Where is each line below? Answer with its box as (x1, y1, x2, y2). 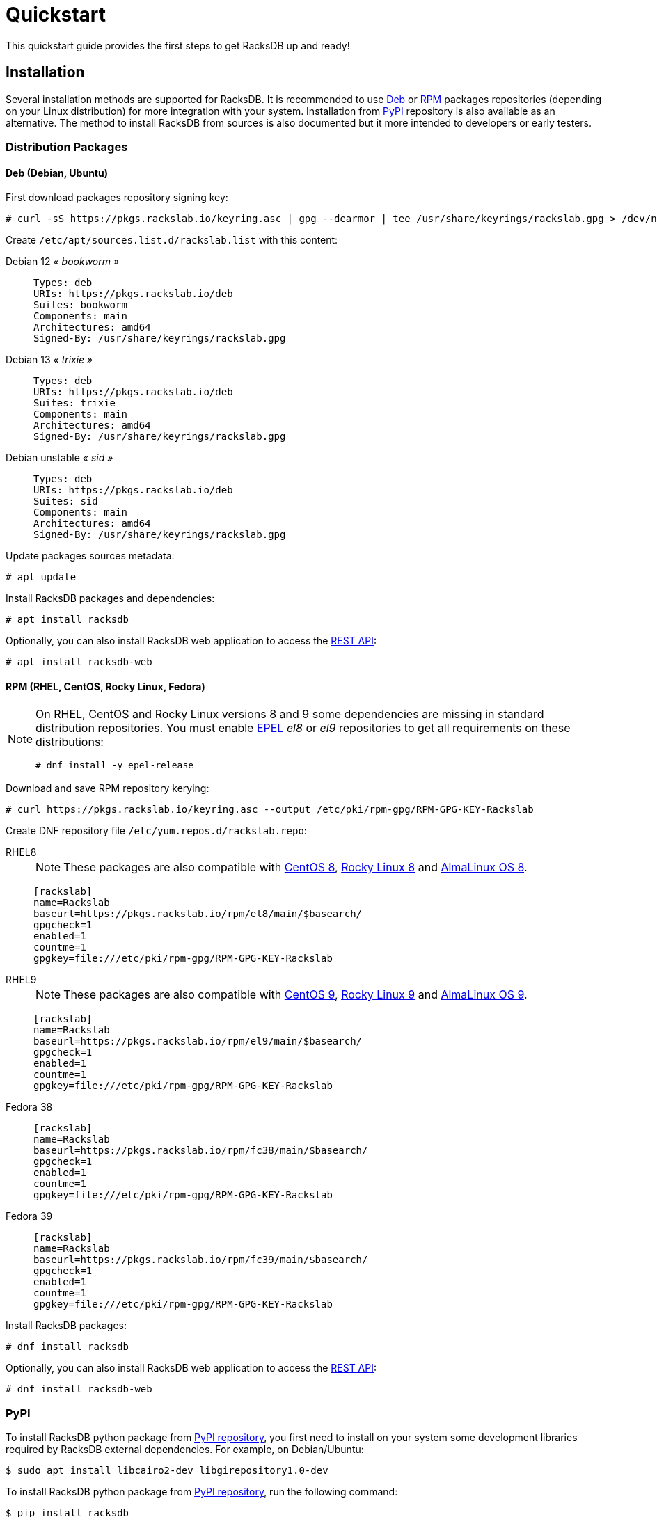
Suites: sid (33, 495, 98, 507)
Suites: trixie (33, 397, 116, 409)
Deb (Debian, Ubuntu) (6, 166, 108, 179)
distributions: (35, 735, 104, 749)
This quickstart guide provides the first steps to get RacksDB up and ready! (6, 39, 350, 51)
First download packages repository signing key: (6, 191, 228, 204)
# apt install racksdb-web (6, 656, 152, 668)
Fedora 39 (6, 1210, 53, 1223)
